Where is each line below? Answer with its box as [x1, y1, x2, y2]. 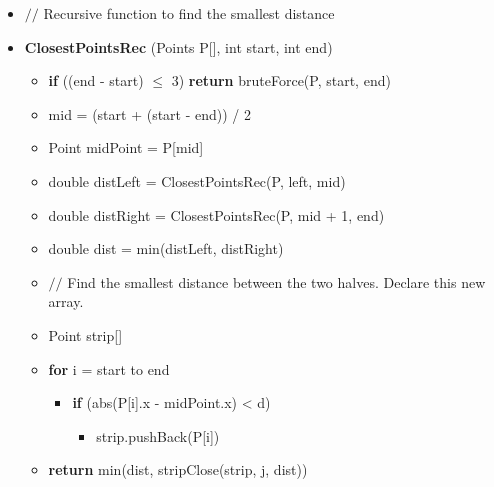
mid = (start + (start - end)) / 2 [48, 103, 252, 124]
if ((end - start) [48, 70, 144, 91]
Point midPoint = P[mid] [48, 137, 204, 158]
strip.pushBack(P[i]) [96, 425, 220, 446]
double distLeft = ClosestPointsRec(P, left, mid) [48, 170, 346, 191]
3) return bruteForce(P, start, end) [171, 70, 391, 91]
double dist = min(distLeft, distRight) [48, 238, 284, 259]
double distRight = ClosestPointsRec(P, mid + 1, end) [48, 204, 385, 225]
